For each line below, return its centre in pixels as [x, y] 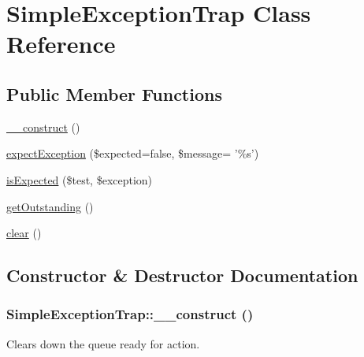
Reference [61, 44]
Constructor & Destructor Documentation [182, 275]
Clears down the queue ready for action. [103, 343]
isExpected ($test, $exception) [80, 179]
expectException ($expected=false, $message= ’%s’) [133, 153]
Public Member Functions [114, 93]
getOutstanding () [50, 206]
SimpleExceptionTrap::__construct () [130, 314]
